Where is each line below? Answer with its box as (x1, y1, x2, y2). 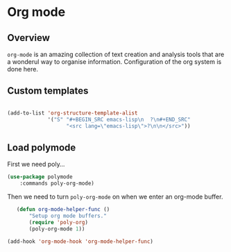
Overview (7, 32, 51, 44)
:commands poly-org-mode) (19, 180, 95, 187)
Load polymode (7, 142, 76, 153)
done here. (7, 65, 39, 73)
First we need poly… (7, 160, 65, 169)
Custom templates (7, 85, 89, 97)
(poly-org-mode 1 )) (28, 225, 85, 233)
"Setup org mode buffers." (28, 212, 108, 219)
